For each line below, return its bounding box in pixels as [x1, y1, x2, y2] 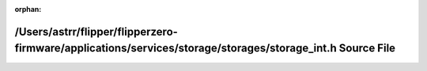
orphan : [14, 5, 42, 13]
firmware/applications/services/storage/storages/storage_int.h [14, 42, 338, 55]
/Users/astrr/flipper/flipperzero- [14, 24, 178, 39]
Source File [338, 42, 395, 55]
